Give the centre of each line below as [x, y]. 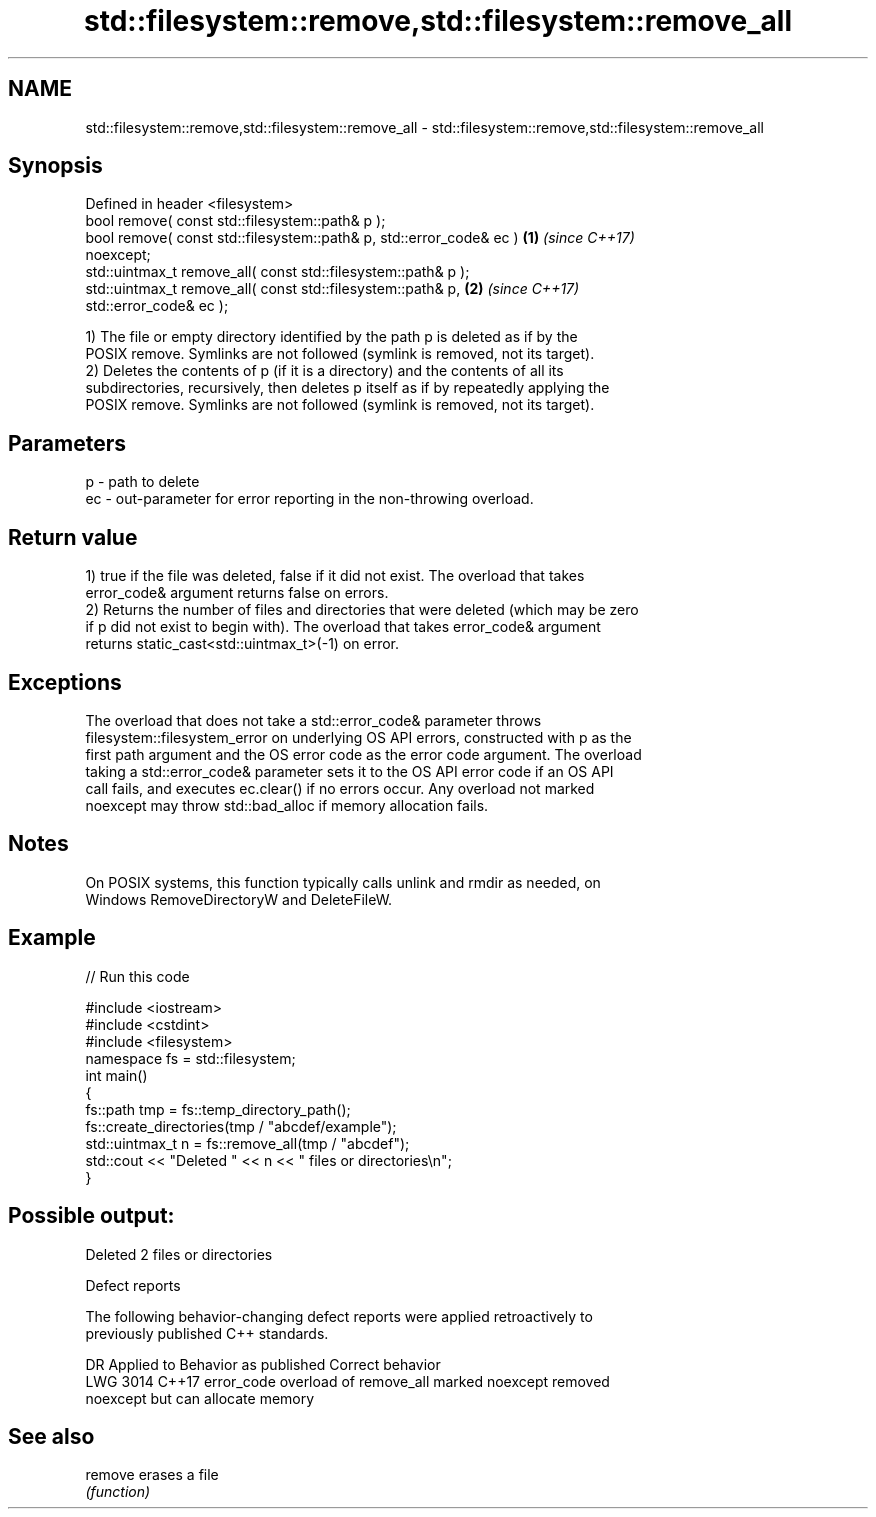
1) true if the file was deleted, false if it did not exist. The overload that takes [335, 576]
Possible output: [91, 1216]
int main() [116, 1075]
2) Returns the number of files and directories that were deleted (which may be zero [362, 610]
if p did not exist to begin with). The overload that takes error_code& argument [343, 627]
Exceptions [65, 682]
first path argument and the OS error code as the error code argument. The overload [363, 754]
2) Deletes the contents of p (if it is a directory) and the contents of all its [324, 371]
